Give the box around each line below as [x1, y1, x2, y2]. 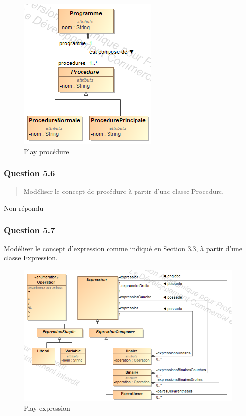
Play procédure [24, 146, 69, 156]
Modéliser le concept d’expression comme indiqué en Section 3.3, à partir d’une [4, 243, 242, 253]
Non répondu [4, 203, 44, 213]
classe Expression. [4, 253, 58, 263]
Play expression [24, 402, 70, 413]
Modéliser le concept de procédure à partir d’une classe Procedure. [23, 186, 224, 196]
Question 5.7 [4, 224, 55, 236]
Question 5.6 [4, 167, 55, 179]
